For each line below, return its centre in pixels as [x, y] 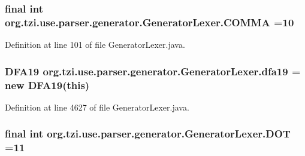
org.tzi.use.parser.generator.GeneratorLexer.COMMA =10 [150, 22]
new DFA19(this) [47, 85]
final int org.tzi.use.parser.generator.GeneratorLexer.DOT [148, 134]
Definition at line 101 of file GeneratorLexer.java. [95, 45]
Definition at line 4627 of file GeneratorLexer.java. [97, 107]
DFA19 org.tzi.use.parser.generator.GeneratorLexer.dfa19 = [153, 71]
